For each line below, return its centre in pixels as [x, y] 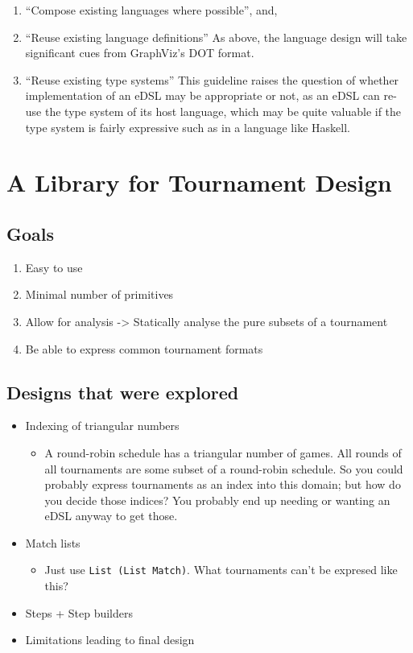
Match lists [53, 542]
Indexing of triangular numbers [102, 426]
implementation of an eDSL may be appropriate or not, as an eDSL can [202, 95]
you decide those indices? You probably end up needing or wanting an [217, 500]
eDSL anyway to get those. [111, 516]
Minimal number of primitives [99, 294]
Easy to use [54, 267]
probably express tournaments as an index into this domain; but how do [223, 484]
